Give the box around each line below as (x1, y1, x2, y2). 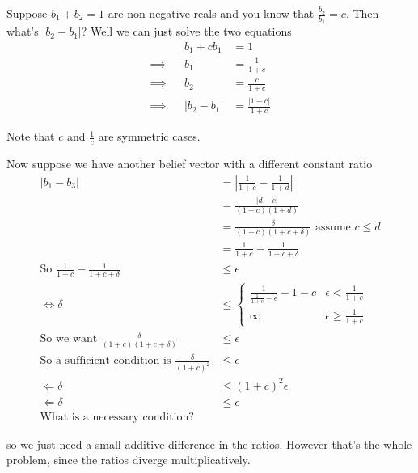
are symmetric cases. (98, 128, 201, 145)
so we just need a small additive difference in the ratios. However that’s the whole (6, 435, 412, 452)
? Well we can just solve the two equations (81, 23, 292, 40)
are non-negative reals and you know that (108, 5, 315, 21)
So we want (40, 333, 98, 345)
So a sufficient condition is (40, 355, 171, 367)
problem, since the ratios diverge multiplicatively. (6, 451, 251, 468)
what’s (6, 23, 39, 40)
